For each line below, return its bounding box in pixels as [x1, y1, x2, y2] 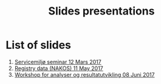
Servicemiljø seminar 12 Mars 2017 [14, 58, 101, 65]
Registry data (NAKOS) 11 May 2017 [14, 65, 104, 72]
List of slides [5, 38, 71, 52]
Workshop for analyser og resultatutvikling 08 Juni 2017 [14, 71, 155, 78]
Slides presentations [48, 4, 155, 18]
